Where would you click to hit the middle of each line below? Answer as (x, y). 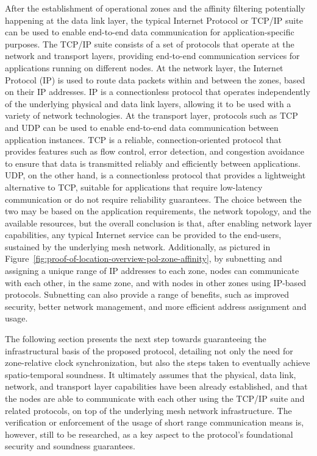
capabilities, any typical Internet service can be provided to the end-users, (143, 235)
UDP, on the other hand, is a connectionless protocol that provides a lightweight (155, 175)
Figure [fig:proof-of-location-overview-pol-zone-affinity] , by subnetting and (144, 258)
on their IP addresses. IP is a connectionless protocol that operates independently (158, 92)
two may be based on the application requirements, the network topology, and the (158, 211)
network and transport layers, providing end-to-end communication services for (152, 56)
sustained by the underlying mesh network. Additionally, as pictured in (138, 246)
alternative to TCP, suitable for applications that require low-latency (134, 187)
